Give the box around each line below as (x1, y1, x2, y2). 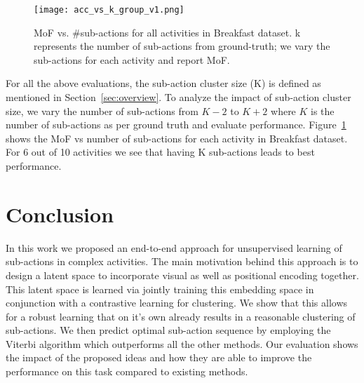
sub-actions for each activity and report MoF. (34, 52, 230, 67)
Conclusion (6, 199, 114, 228)
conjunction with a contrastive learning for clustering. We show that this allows (6, 295, 348, 310)
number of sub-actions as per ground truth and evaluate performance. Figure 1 (6, 117, 346, 132)
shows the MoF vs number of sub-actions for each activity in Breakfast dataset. (6, 130, 348, 145)
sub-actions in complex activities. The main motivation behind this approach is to (6, 254, 358, 269)
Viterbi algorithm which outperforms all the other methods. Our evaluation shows (6, 336, 358, 351)
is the (311, 103, 335, 118)
